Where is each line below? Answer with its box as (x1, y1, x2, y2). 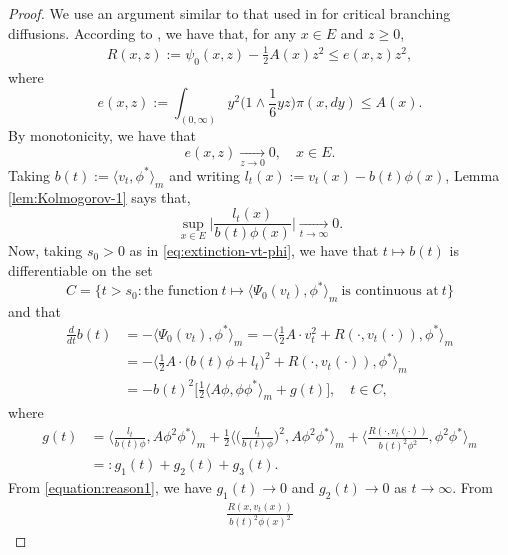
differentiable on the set (8, 259, 153, 280)
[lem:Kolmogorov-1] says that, (8, 186, 191, 207)
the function (143, 284, 219, 299)
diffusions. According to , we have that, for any (8, 22, 297, 43)
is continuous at (341, 284, 439, 299)
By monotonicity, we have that (8, 124, 197, 145)
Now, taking (8, 240, 83, 261)
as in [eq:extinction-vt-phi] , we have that (129, 240, 379, 261)
